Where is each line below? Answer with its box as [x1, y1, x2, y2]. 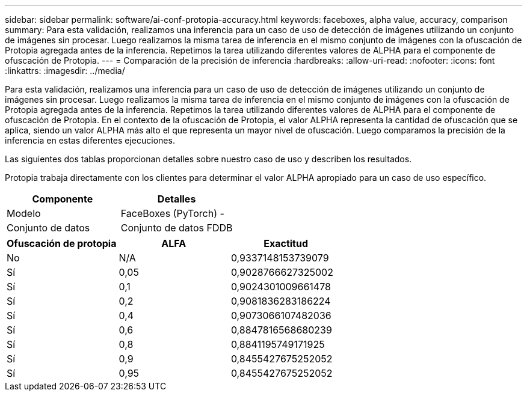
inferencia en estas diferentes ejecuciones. [5, 135, 175, 145]
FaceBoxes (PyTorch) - [120, 207, 224, 219]
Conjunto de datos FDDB [120, 222, 233, 234]
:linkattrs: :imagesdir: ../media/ [5, 65, 125, 76]
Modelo [7, 207, 41, 219]
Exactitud [263, 237, 308, 249]
